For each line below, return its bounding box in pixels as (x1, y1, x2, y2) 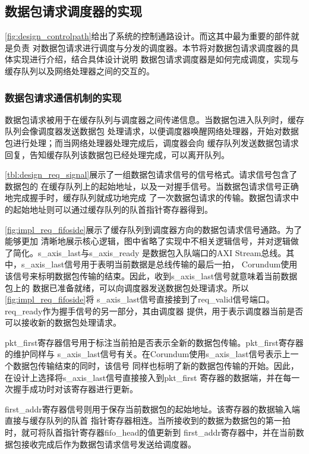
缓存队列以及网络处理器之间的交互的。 (5, 64, 154, 77)
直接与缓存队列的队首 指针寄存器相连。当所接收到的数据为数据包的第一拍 (5, 414, 291, 427)
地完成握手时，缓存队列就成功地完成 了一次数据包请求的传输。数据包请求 (5, 191, 291, 204)
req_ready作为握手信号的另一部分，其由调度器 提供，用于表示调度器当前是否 (5, 304, 304, 317)
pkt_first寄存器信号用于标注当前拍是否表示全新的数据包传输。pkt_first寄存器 (5, 336, 304, 348)
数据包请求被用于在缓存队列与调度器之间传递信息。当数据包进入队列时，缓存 (5, 113, 304, 125)
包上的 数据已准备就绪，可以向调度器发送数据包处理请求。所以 (5, 281, 249, 294)
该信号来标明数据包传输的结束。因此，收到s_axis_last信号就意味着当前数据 (5, 269, 298, 282)
